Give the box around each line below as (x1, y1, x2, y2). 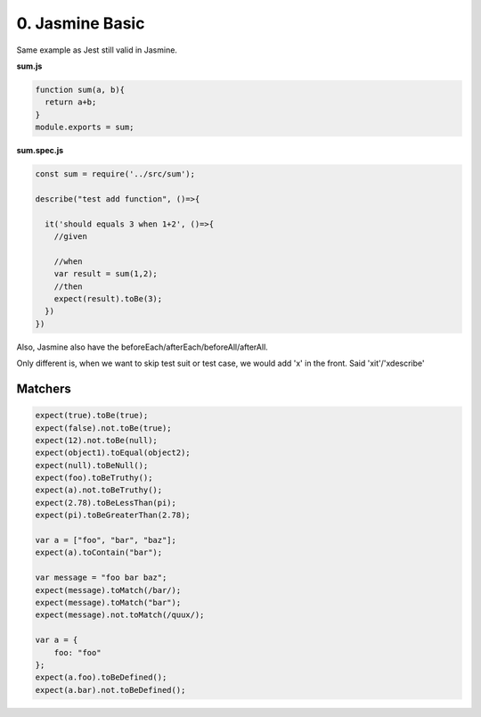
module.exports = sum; (35, 122, 135, 133)
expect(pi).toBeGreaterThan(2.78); (35, 510, 191, 521)
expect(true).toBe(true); (35, 410, 149, 421)
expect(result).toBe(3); (53, 293, 163, 303)
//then (53, 281, 83, 292)
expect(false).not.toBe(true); (35, 423, 173, 433)
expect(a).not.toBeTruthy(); (35, 485, 163, 495)
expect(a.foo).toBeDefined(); (35, 672, 167, 682)
